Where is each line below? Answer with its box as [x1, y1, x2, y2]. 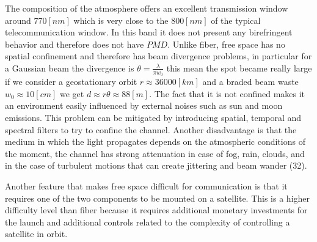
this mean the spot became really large [166, 61, 312, 74]
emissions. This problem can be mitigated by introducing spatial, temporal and [5, 111, 302, 123]
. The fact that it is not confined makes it [149, 87, 305, 100]
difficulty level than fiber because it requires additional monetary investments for [5, 204, 308, 216]
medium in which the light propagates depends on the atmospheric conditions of [5, 135, 305, 148]
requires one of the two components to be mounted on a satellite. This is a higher [5, 191, 310, 204]
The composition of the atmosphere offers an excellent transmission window [5, 2, 288, 14]
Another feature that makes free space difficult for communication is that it [5, 179, 288, 192]
